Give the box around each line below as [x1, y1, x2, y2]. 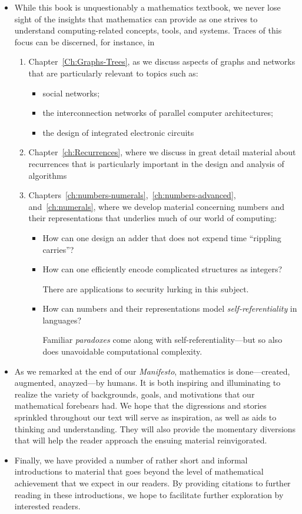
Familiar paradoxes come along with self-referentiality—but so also [42, 333, 283, 346]
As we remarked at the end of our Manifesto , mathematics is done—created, [14, 365, 290, 377]
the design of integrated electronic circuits [42, 126, 194, 138]
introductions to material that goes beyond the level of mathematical [14, 465, 264, 478]
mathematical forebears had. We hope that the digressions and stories [14, 399, 267, 412]
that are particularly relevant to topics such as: [28, 66, 198, 79]
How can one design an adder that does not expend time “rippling [42, 231, 281, 243]
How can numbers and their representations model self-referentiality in [42, 302, 297, 315]
